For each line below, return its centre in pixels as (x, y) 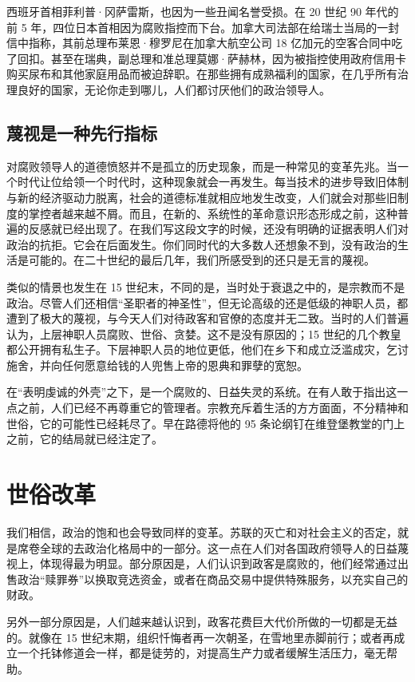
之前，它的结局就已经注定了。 (85, 439)
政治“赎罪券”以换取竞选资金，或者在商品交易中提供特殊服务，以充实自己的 (213, 579)
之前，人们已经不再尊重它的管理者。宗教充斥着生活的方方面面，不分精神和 (213, 408)
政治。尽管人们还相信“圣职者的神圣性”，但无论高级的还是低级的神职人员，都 (207, 302)
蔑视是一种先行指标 (82, 132)
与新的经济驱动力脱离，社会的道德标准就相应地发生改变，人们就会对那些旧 (202, 197)
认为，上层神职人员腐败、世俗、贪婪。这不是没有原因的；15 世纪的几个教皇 (204, 333)
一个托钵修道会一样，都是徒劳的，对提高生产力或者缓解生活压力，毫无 (202, 653)
